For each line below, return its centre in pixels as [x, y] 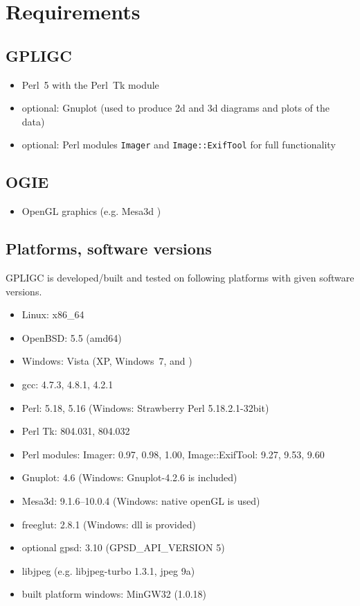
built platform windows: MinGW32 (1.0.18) [114, 594]
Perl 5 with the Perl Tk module [90, 84]
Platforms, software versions [109, 249]
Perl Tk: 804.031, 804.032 [76, 431]
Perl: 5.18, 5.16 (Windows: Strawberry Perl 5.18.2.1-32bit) [145, 407]
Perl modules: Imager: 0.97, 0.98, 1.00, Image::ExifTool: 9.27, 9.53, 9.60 [173, 454]
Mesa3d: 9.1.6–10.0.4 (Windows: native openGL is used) [141, 500]
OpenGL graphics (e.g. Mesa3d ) [91, 211]
